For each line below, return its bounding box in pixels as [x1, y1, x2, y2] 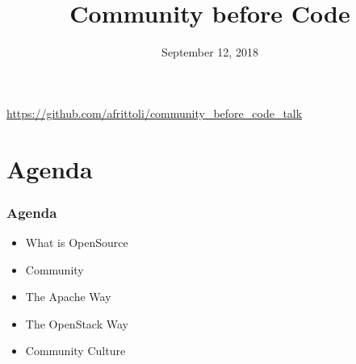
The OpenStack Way [25, 315, 128, 332]
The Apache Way [25, 288, 111, 305]
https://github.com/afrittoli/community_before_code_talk [6, 104, 303, 121]
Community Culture [25, 342, 126, 359]
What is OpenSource [25, 233, 128, 250]
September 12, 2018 [161, 44, 258, 61]
